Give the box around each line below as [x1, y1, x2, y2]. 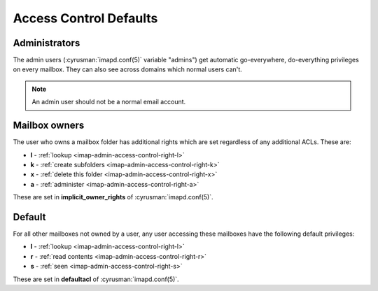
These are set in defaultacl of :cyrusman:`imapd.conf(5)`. [13, 275, 179, 283]
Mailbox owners [13, 120, 85, 132]
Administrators [13, 37, 80, 49]
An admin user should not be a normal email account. [31, 98, 186, 106]
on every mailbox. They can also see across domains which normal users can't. [13, 65, 243, 73]
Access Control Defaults [13, 10, 158, 26]
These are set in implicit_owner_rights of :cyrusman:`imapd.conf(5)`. [13, 193, 213, 201]
